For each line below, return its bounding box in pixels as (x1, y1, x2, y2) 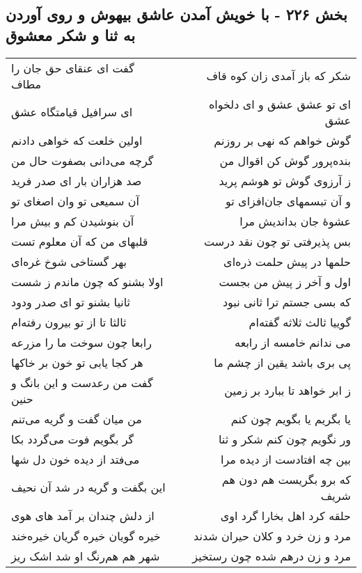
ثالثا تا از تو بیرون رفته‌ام (11, 313, 127, 330)
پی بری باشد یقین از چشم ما (214, 354, 351, 370)
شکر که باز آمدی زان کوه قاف (206, 68, 351, 84)
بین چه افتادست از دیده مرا (221, 450, 351, 467)
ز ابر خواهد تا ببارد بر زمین (224, 382, 351, 399)
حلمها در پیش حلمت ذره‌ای (223, 253, 351, 269)
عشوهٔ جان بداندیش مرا (239, 212, 351, 229)
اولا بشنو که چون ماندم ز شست (11, 273, 164, 290)
